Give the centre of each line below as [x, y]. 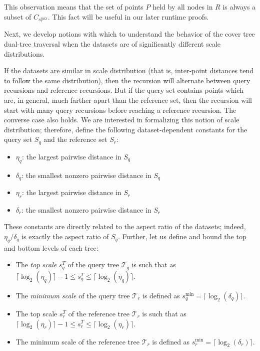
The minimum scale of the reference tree [77, 341]
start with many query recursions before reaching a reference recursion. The [120, 110]
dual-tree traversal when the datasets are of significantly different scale [112, 44]
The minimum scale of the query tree [73, 295]
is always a [239, 7]
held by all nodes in [183, 7]
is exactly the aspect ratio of [65, 236]
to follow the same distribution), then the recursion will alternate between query [127, 80]
